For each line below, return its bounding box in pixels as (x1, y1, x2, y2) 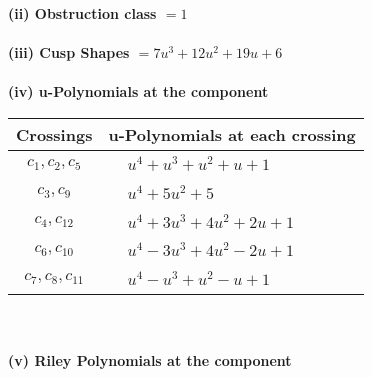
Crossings (16, 122, 93, 146)
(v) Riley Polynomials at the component (8, 349, 292, 370)
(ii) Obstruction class (8, 3, 157, 23)
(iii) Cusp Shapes (8, 42, 130, 63)
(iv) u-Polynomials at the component (8, 81, 269, 102)
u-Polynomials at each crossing (108, 122, 356, 146)
